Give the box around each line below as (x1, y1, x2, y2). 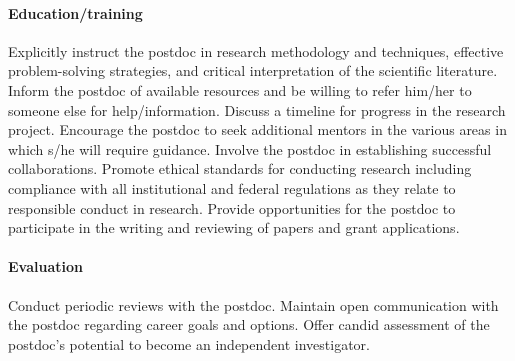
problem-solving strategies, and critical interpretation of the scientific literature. (8, 60, 498, 81)
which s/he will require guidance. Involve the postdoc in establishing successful (8, 138, 492, 159)
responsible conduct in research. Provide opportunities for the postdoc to (8, 197, 456, 218)
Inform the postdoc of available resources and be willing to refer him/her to (8, 79, 472, 100)
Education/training (8, 2, 143, 23)
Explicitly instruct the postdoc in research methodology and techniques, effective (8, 40, 504, 61)
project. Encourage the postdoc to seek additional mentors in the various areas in (8, 119, 507, 140)
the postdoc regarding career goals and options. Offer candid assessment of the (8, 314, 490, 335)
